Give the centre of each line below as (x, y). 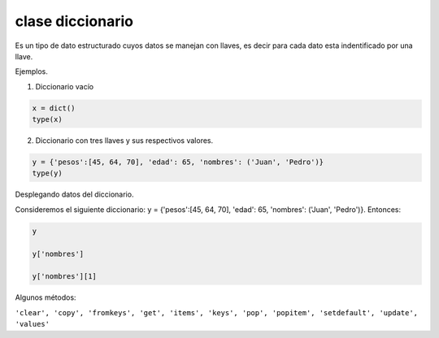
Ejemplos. (32, 71)
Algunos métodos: (46, 297)
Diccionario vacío (64, 86)
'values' (33, 324)
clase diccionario (74, 21)
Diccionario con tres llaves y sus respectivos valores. (124, 141)
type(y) (47, 173)
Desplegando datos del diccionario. (74, 194)
